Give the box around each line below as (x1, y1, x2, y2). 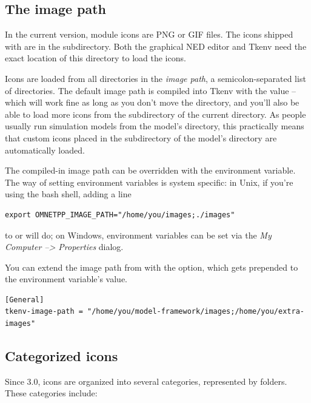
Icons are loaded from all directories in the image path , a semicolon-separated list (5, 72, 306, 84)
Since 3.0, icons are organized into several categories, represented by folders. (5, 374, 287, 387)
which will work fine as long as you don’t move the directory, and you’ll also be (5, 96, 299, 109)
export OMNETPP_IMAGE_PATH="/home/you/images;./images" (5, 210, 235, 219)
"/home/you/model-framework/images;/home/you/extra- (87, 307, 304, 316)
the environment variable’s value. (5, 273, 127, 285)
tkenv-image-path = (5, 307, 83, 316)
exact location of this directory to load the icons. (5, 52, 186, 64)
